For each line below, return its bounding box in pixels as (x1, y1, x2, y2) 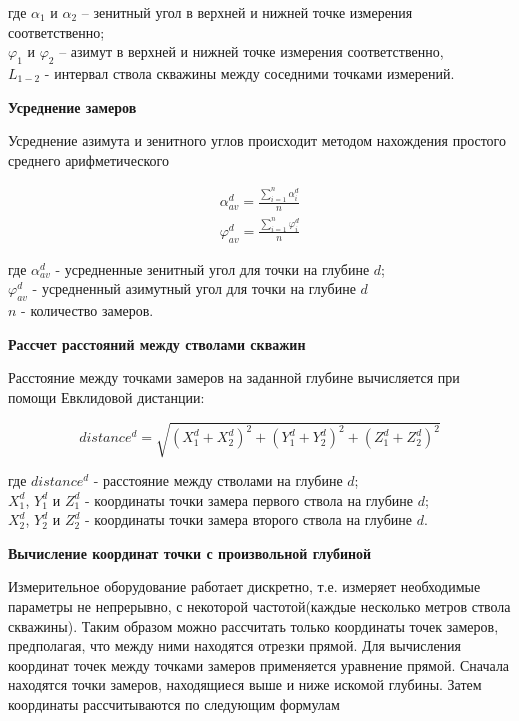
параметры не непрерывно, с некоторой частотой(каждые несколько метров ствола (8, 595, 511, 616)
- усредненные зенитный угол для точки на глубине (55, 258, 370, 279)
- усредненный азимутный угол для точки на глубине (32, 278, 356, 299)
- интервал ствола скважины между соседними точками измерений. (44, 62, 455, 83)
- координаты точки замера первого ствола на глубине (85, 489, 413, 510)
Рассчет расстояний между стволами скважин (8, 333, 306, 354)
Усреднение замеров (8, 96, 137, 117)
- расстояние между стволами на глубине (93, 470, 343, 491)
